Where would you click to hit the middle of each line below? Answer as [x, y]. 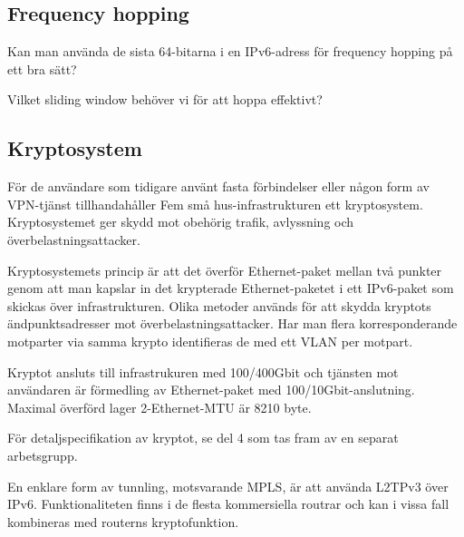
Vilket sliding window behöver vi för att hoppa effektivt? [165, 99]
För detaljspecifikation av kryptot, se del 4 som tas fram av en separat [203, 438]
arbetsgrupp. [43, 455]
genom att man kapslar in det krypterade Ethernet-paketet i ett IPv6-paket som [231, 288]
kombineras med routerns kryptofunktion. [123, 521]
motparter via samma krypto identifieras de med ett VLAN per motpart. [210, 341]
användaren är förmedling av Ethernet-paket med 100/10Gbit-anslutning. [211, 390]
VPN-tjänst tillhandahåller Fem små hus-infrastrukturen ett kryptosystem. [215, 204]
